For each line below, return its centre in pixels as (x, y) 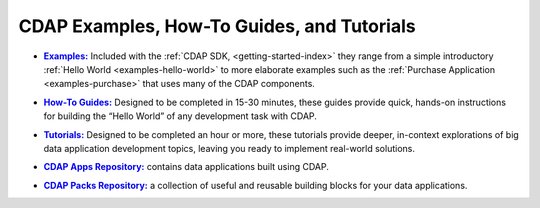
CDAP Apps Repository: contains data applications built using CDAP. (186, 167)
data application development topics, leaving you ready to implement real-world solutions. (229, 148)
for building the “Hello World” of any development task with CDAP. (180, 116)
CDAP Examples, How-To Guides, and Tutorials (217, 26)
